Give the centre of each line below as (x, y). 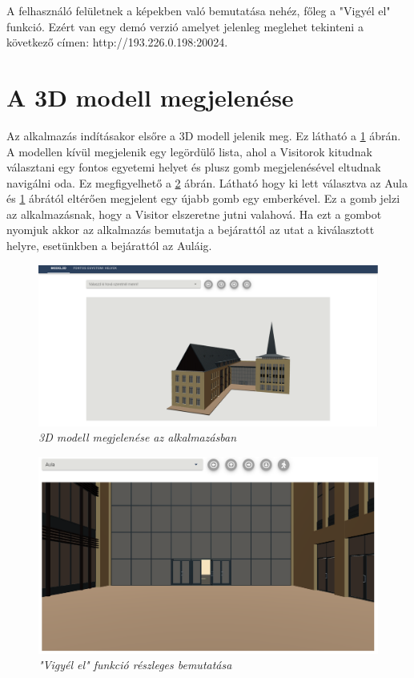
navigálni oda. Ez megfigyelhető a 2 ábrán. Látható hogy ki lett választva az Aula (207, 182)
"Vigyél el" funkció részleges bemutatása (135, 665)
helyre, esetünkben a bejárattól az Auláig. (109, 246)
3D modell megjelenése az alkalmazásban (138, 437)
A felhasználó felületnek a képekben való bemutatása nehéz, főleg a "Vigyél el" (199, 10)
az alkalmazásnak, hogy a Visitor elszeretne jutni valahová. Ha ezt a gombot (194, 214)
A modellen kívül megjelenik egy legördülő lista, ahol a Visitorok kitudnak (189, 151)
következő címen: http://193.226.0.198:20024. (117, 42)
